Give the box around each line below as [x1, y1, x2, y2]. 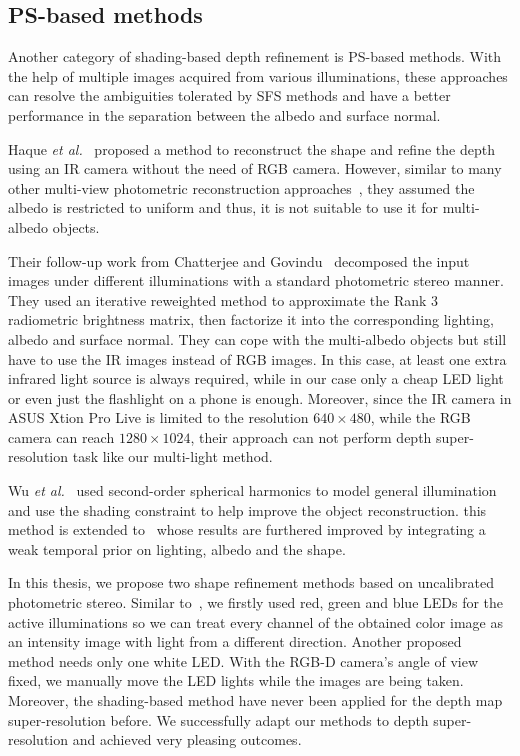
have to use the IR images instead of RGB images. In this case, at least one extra [8, 348, 507, 369]
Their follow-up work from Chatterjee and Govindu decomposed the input [8, 250, 470, 271]
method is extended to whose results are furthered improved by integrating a [8, 519, 486, 540]
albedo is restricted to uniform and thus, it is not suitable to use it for [8, 197, 438, 218]
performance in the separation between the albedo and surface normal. [8, 104, 441, 125]
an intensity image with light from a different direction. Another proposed [8, 631, 462, 652]
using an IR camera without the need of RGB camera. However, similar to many [8, 158, 502, 179]
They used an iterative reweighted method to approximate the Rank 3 [8, 289, 439, 310]
